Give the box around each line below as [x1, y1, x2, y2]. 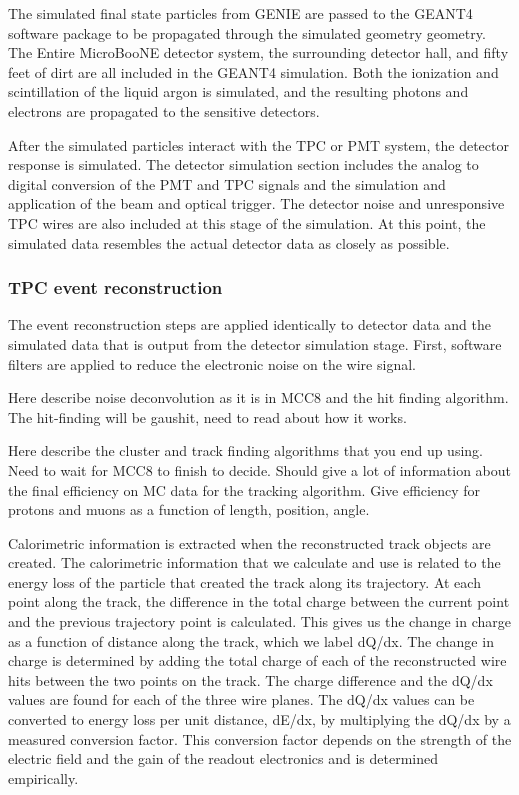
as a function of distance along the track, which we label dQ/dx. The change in [8, 630, 494, 651]
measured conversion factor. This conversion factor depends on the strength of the [8, 728, 512, 749]
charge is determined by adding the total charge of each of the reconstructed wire [8, 650, 507, 671]
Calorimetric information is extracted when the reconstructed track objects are [8, 532, 491, 553]
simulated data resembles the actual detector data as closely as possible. [8, 232, 450, 253]
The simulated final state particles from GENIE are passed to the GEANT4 [8, 3, 473, 23]
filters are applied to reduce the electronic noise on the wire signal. [8, 353, 416, 374]
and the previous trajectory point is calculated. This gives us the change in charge [8, 611, 511, 632]
